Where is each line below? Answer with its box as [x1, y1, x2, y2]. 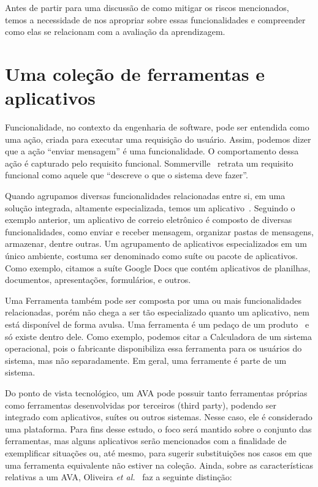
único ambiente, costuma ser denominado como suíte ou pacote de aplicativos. [5, 249, 298, 262]
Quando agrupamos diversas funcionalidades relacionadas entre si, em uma [5, 189, 286, 202]
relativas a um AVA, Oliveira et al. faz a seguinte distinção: [5, 470, 232, 483]
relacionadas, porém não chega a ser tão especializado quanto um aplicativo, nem [5, 306, 309, 319]
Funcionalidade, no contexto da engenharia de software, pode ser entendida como [5, 121, 309, 134]
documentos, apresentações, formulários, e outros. [5, 273, 191, 286]
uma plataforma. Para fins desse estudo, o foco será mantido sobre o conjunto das [5, 422, 312, 435]
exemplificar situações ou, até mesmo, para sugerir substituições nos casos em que [5, 446, 312, 459]
